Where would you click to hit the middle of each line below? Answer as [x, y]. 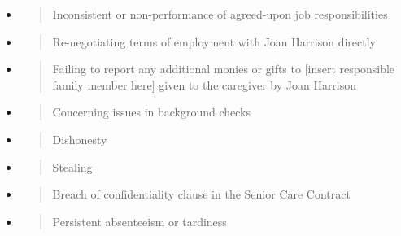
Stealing [72, 166]
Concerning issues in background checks [152, 112]
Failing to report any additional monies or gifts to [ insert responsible [224, 69]
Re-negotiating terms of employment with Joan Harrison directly [214, 41]
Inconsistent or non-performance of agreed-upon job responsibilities [220, 14]
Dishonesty [80, 139]
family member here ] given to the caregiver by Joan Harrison [205, 84]
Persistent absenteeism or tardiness [139, 221]
